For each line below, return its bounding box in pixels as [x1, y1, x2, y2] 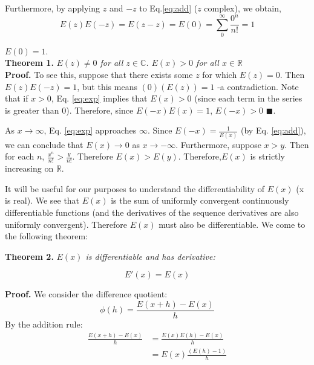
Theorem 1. [5, 56, 54, 69]
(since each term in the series [194, 92, 303, 105]
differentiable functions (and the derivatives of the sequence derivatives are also [5, 205, 299, 218]
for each [5, 150, 34, 163]
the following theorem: [5, 230, 88, 242]
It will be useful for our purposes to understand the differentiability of [5, 182, 265, 195]
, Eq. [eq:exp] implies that [51, 92, 148, 105]
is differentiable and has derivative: [85, 250, 215, 262]
